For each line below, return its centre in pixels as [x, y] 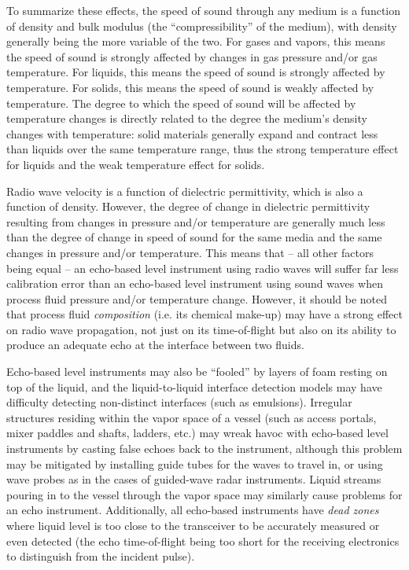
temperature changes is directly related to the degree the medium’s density [187, 118]
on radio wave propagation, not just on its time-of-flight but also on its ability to [201, 329]
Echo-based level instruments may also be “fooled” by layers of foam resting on [197, 371]
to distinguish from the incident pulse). [101, 556]
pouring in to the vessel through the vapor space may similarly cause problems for [204, 494]
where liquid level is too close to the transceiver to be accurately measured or [193, 525]
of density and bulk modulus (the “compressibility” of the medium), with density [202, 26]
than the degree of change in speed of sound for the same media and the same [194, 237]
